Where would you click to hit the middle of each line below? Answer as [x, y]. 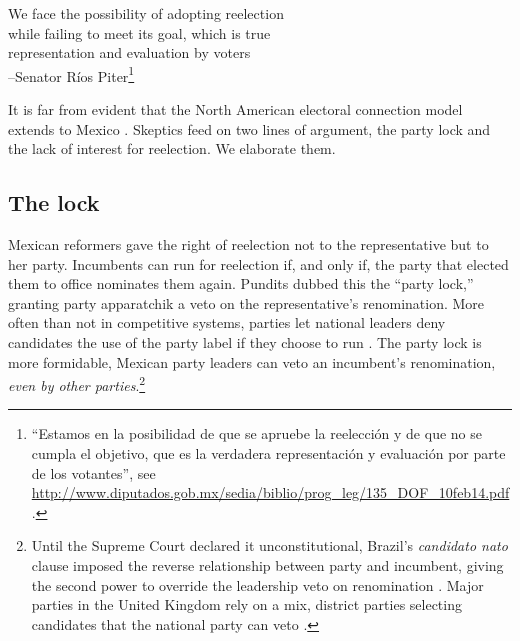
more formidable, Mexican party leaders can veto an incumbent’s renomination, [252, 361]
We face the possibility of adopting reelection [146, 13]
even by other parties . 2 [77, 383]
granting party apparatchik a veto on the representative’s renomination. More [246, 302]
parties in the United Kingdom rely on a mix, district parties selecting [246, 604]
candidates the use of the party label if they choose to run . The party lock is [245, 341]
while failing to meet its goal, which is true [139, 32]
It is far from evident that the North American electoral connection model [235, 109]
